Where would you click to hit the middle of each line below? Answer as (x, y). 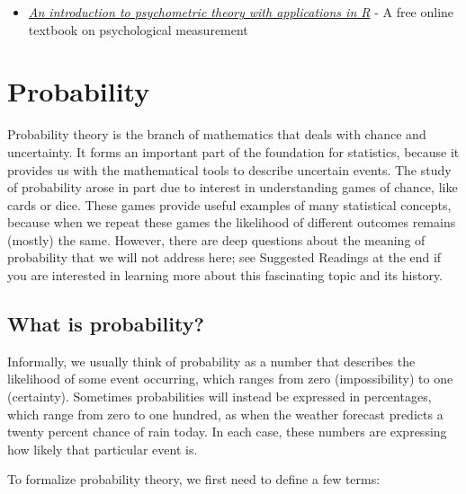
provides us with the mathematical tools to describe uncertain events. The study (229, 169)
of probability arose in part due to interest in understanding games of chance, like (233, 187)
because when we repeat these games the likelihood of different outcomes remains (232, 222)
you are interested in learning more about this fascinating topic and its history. (225, 275)
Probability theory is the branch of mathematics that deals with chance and (217, 134)
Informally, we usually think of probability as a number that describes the (211, 361)
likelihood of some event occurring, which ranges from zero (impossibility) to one (230, 379)
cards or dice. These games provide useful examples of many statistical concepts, (229, 204)
